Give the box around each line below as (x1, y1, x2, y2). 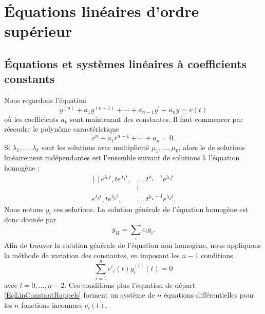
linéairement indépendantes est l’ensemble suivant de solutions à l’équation (4, 152, 240, 163)
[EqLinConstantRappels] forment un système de (4, 289, 155, 300)
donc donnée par (4, 214, 56, 225)
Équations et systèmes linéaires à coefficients (4, 55, 247, 71)
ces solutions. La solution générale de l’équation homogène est (53, 203, 249, 214)
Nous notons (4, 203, 43, 214)
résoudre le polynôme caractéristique (4, 123, 119, 134)
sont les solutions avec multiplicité (42, 141, 149, 152)
